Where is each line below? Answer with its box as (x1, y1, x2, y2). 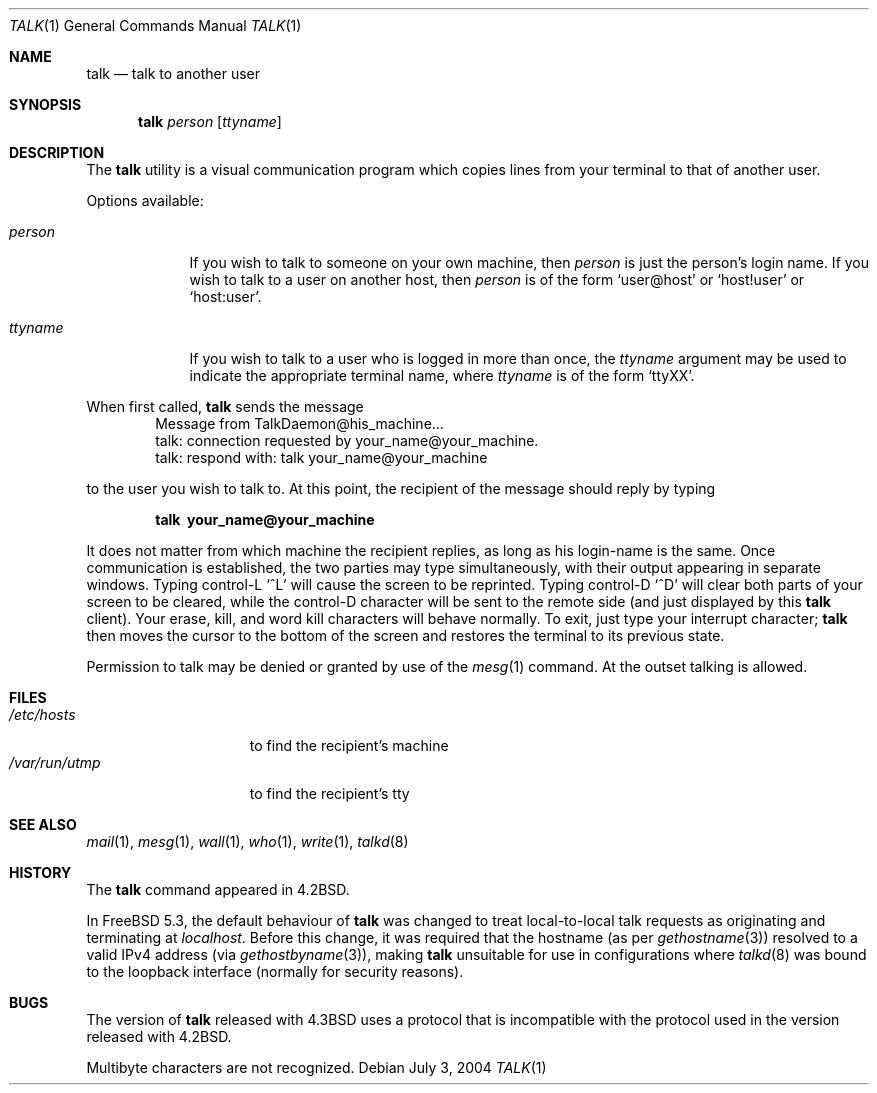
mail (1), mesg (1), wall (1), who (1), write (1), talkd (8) (86, 833, 409, 850)
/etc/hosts (9, 706, 76, 723)
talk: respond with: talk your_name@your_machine (155, 449, 488, 466)
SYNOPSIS (9, 96, 82, 113)
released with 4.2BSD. (86, 1028, 232, 1045)
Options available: (86, 192, 204, 209)
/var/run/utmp (9, 754, 101, 771)
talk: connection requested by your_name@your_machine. (155, 432, 539, 449)
